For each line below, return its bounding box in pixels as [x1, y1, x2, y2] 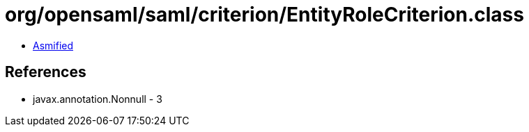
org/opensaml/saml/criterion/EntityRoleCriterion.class [5, 3, 524, 26]
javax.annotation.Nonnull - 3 [33, 92, 162, 105]
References [5, 63, 86, 81]
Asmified [33, 39, 74, 51]
